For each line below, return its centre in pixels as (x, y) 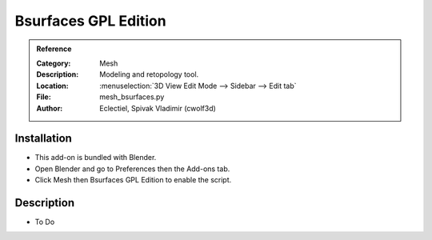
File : (44, 97)
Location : (52, 86)
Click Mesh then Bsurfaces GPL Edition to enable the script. (133, 180)
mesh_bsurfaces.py (132, 97)
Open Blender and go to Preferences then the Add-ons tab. (132, 169)
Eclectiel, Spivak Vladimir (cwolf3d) (158, 108)
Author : (50, 108)
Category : (54, 63)
